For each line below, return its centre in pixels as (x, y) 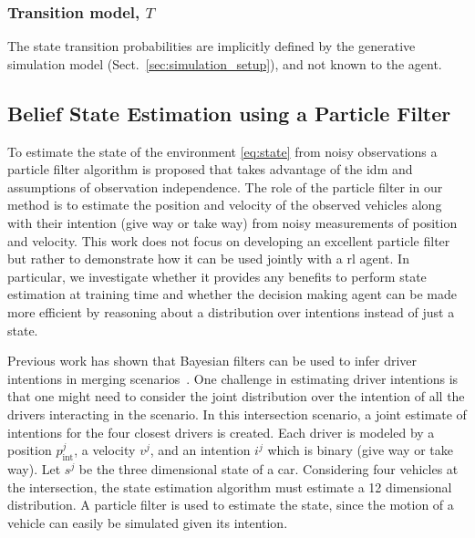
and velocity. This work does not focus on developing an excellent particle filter (229, 240)
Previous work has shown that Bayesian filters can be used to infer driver (212, 361)
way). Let (34, 468)
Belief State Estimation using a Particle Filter (229, 113)
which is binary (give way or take (360, 450)
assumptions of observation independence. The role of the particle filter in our (225, 186)
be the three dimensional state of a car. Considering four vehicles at (268, 468)
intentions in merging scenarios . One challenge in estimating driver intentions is (233, 378)
